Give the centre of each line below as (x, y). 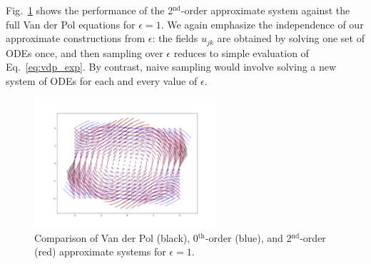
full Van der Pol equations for (71, 24)
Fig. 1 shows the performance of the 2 (90, 10)
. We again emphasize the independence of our (262, 24)
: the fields (175, 38)
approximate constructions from (76, 38)
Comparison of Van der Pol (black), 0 (116, 237)
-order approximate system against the (265, 10)
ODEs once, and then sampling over (85, 52)
